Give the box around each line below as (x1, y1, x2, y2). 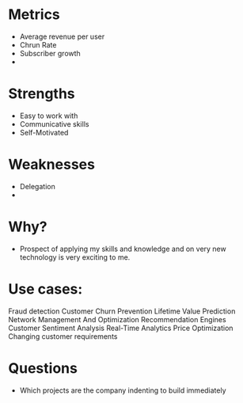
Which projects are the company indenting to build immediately (19, 386, 227, 395)
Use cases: (8, 279, 83, 298)
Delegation (19, 181, 55, 191)
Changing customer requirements (8, 331, 118, 341)
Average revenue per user (19, 32, 105, 41)
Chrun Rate (19, 40, 57, 49)
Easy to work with (19, 111, 78, 120)
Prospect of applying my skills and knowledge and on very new (19, 244, 227, 253)
